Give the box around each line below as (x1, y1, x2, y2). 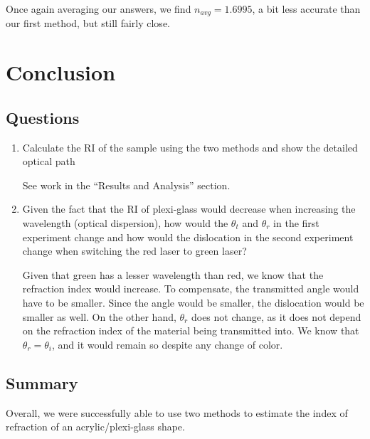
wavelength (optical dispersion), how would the (22, 216, 228, 230)
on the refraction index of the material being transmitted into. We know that (22, 323, 359, 338)
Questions (6, 106, 80, 128)
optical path (22, 154, 75, 169)
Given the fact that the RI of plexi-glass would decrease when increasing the (22, 201, 356, 216)
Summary (6, 371, 78, 393)
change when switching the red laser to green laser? (22, 243, 247, 258)
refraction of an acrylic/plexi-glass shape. (6, 419, 185, 434)
